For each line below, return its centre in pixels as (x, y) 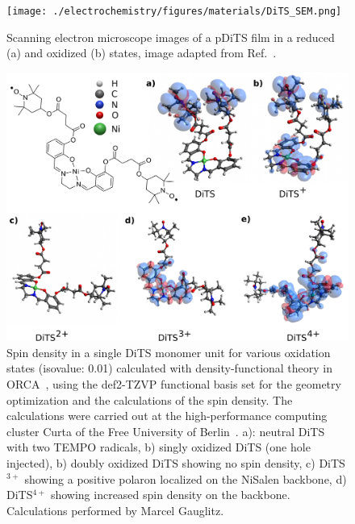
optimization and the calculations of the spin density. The (150, 399)
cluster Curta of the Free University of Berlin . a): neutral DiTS (166, 431)
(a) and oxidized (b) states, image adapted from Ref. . (142, 53)
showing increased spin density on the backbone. (170, 495)
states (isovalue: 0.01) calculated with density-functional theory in (170, 368)
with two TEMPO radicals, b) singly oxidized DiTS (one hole (159, 447)
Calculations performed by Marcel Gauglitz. (115, 510)
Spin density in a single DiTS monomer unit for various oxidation (169, 352)
